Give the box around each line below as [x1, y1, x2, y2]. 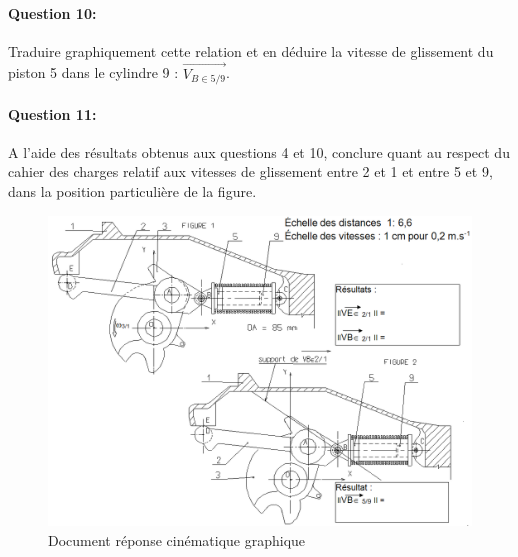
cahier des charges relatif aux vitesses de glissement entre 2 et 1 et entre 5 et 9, [8, 161, 493, 182]
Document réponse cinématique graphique [48, 529, 306, 550]
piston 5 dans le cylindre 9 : [8, 62, 179, 83]
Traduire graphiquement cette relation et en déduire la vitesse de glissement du [8, 40, 494, 61]
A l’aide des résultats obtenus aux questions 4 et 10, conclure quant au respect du [8, 141, 510, 162]
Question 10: [8, 2, 97, 23]
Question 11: [8, 103, 97, 124]
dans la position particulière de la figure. [8, 181, 257, 202]
